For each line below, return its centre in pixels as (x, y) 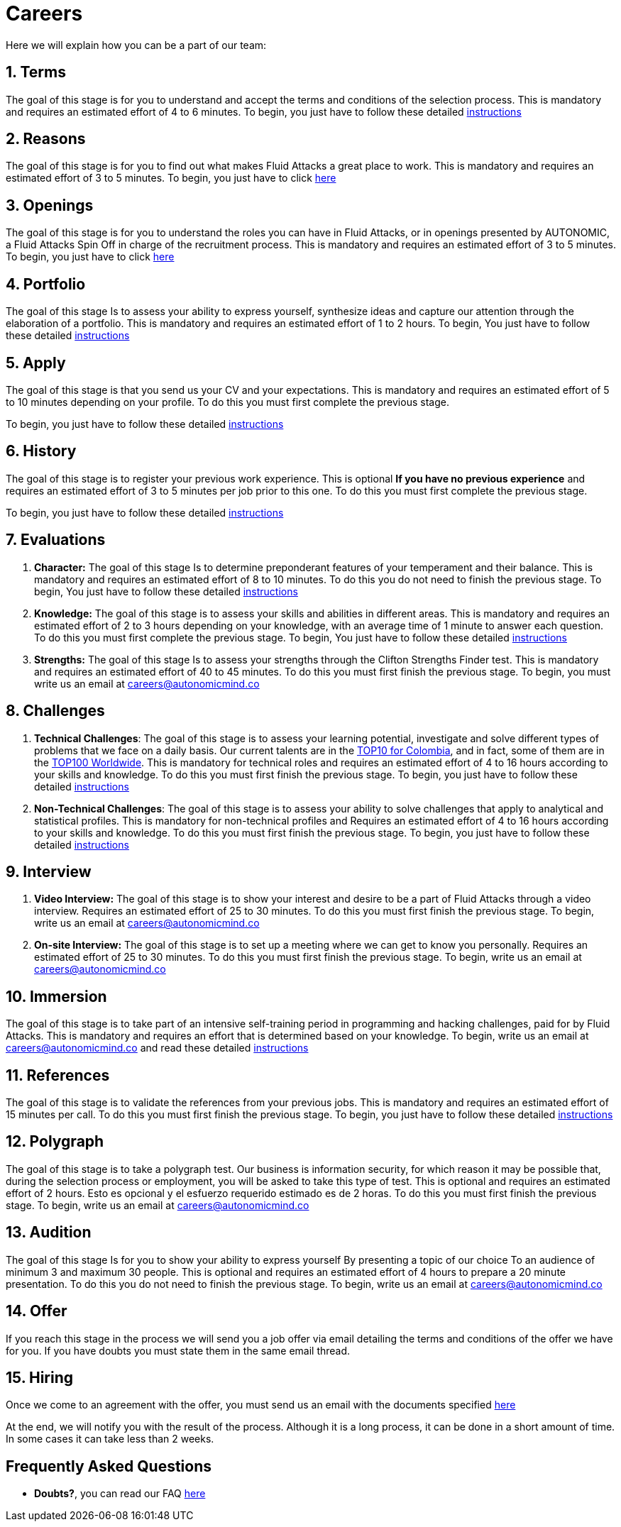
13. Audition (49, 1233)
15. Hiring (40, 1377)
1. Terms (36, 72)
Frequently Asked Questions (109, 1466)
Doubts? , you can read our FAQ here (120, 1494)
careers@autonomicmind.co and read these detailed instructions (157, 1048)
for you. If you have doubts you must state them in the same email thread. (178, 1350)
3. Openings (50, 205)
